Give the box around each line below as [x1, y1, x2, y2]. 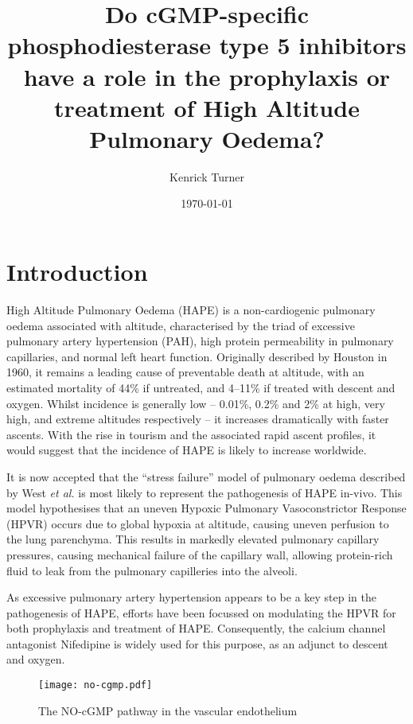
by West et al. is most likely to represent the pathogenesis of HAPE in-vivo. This [6, 484, 403, 500]
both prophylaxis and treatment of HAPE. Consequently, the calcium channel [6, 620, 386, 636]
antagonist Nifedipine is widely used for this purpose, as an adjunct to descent [6, 635, 388, 652]
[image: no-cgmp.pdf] [38, 679, 153, 691]
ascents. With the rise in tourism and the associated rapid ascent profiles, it [6, 426, 376, 442]
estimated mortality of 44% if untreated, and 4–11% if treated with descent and [6, 379, 395, 395]
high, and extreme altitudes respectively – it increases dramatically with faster [6, 411, 389, 427]
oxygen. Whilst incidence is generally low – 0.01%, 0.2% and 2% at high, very [6, 395, 385, 411]
